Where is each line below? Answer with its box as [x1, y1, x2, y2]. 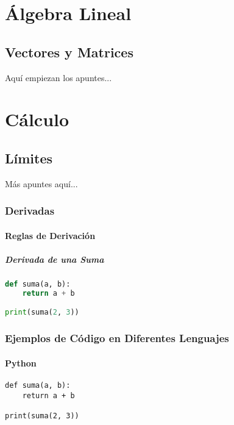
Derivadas [5, 203, 55, 218]
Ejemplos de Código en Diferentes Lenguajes [5, 330, 229, 346]
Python [5, 356, 37, 369]
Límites [5, 148, 53, 167]
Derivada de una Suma [5, 252, 104, 265]
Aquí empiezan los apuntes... [5, 71, 112, 84]
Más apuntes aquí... [5, 177, 78, 190]
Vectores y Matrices [5, 42, 133, 61]
